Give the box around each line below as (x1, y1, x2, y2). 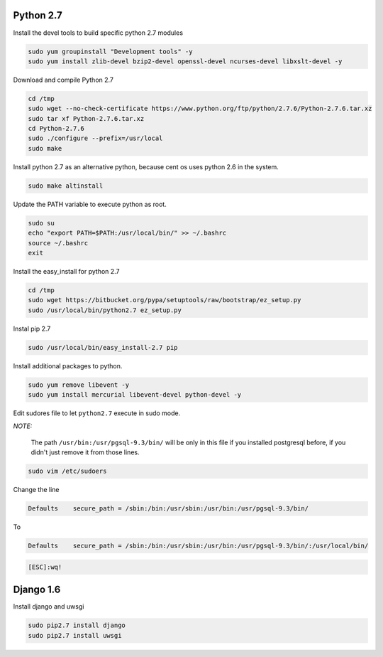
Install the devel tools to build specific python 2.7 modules (13, 28, 184, 37)
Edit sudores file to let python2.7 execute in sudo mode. (13, 409, 181, 417)
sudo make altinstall (28, 181, 104, 190)
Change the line (13, 486, 60, 494)
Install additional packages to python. (13, 361, 123, 370)
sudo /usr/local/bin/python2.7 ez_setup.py (28, 306, 182, 314)
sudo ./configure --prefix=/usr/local (28, 134, 163, 142)
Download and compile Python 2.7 (13, 75, 113, 84)
